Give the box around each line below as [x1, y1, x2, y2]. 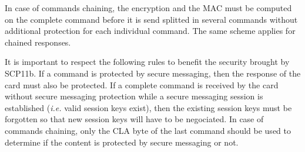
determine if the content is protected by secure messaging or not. [5, 136, 239, 148]
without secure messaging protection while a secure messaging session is [5, 90, 263, 102]
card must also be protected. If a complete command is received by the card [5, 78, 279, 91]
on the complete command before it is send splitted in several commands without [5, 13, 298, 25]
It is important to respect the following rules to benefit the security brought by [5, 56, 290, 68]
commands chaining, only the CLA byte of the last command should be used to [5, 124, 291, 136]
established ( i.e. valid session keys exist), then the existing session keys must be [5, 101, 292, 113]
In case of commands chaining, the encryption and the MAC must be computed [5, 2, 292, 13]
